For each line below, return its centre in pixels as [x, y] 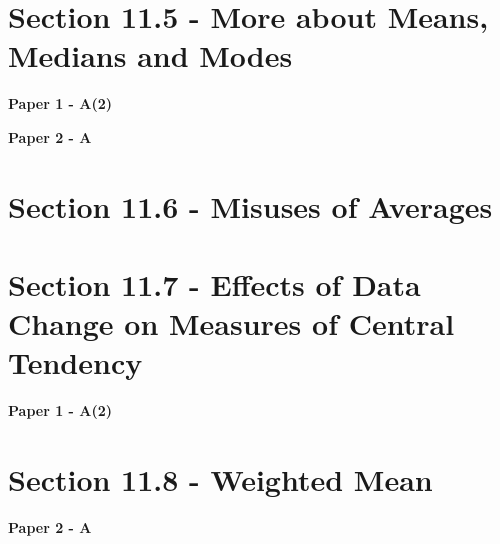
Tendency [75, 362]
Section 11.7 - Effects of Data [214, 284]
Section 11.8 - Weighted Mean [220, 479]
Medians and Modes [150, 55]
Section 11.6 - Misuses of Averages [250, 205]
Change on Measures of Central [231, 323]
